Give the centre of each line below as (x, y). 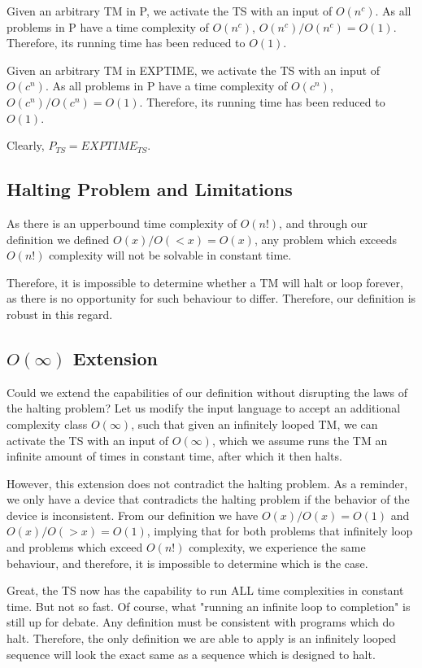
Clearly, (26, 145)
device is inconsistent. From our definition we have (133, 515)
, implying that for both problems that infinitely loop (280, 531)
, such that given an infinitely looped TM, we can (255, 424)
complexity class (47, 424)
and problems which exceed (75, 547)
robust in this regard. (60, 314)
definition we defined (58, 239)
